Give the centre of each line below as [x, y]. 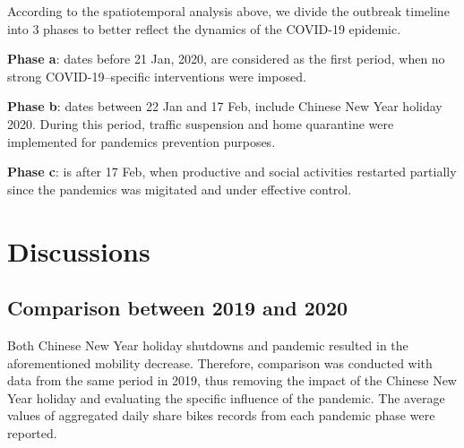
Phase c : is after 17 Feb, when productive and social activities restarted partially [232, 172]
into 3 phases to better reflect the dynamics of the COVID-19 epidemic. [204, 28]
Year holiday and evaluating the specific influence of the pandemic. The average [226, 397]
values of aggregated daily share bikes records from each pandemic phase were [221, 415]
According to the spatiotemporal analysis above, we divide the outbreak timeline [228, 11]
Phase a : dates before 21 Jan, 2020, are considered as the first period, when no [226, 59]
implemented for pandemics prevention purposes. [142, 141]
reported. [32, 432]
